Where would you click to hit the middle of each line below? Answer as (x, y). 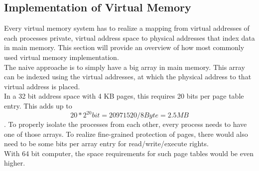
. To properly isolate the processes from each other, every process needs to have (126, 124)
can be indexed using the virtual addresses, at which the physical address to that (128, 77)
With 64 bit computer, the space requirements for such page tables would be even (129, 153)
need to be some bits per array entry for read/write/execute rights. (106, 143)
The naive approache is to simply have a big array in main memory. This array (125, 67)
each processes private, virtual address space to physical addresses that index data (129, 37)
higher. (15, 163)
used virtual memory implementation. (62, 57)
